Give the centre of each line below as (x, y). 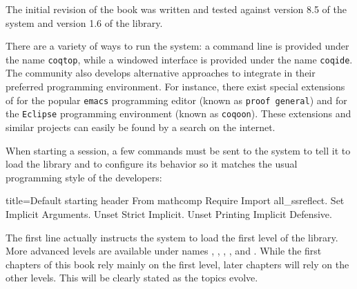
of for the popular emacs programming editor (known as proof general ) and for (176, 100)
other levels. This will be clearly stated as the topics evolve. (132, 278)
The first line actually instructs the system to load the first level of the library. (172, 237)
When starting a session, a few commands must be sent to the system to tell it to (178, 150)
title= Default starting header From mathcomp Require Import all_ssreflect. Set (175, 200)
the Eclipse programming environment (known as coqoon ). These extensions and (178, 113)
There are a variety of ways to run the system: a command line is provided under (177, 46)
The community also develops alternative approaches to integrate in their (161, 73)
